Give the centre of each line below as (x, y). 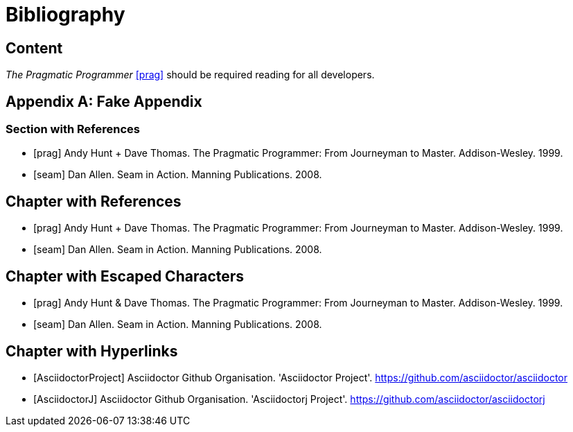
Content (34, 48)
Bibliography (65, 15)
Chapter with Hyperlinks (92, 351)
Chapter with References (94, 201)
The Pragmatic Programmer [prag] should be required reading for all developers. (190, 75)
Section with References (73, 129)
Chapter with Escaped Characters (125, 276)
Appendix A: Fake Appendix (104, 101)
